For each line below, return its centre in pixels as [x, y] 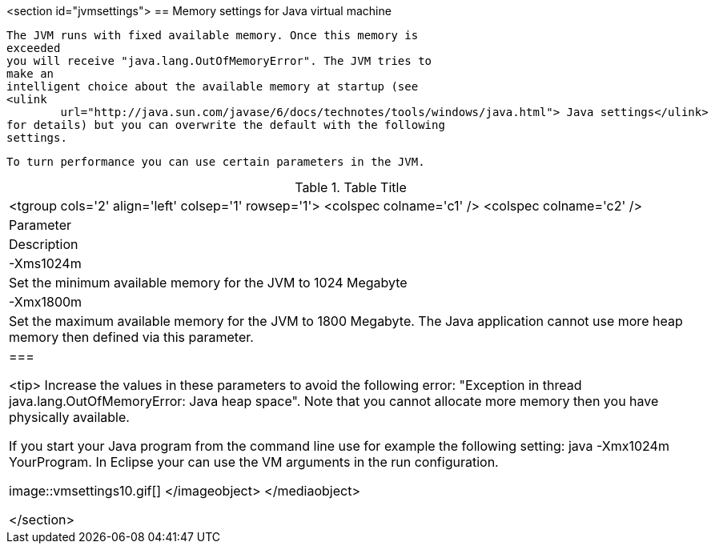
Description [44, 244]
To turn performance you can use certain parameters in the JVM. [216, 162]
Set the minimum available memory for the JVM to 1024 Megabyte [208, 283]
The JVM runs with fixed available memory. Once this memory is [213, 35]
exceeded [34, 48]
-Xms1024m [45, 263]
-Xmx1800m [46, 302]
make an [30, 74]
